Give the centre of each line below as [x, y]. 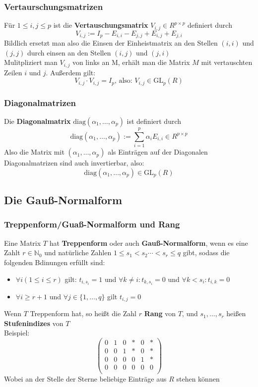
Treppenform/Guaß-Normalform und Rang [92, 224]
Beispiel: [17, 333]
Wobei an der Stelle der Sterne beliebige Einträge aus [85, 379]
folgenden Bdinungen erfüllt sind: [55, 262]
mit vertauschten [227, 62]
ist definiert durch [154, 121]
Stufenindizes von [34, 323]
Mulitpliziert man [31, 62]
